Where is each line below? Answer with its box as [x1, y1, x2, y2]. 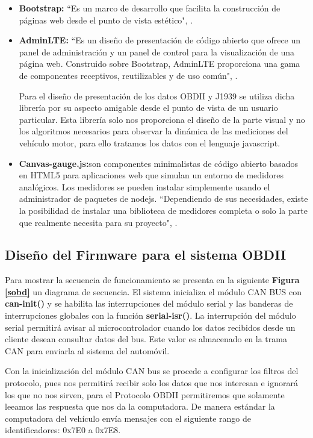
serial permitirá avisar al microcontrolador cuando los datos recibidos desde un [5, 321, 296, 333]
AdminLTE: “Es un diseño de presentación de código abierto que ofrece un [19, 34, 301, 46]
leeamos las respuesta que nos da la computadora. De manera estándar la [5, 400, 275, 413]
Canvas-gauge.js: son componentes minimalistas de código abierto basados [19, 157, 299, 169]
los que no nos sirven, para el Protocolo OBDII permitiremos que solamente [5, 388, 285, 401]
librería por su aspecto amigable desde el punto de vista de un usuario [19, 101, 278, 114]
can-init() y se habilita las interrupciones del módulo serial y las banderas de [5, 297, 293, 310]
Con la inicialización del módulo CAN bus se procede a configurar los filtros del [5, 364, 299, 377]
